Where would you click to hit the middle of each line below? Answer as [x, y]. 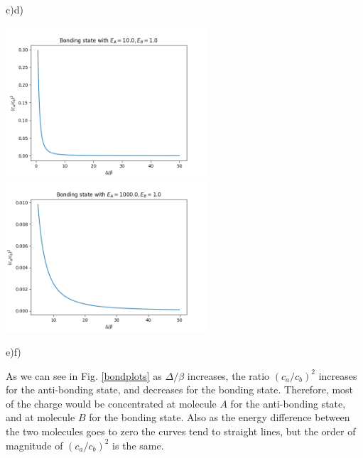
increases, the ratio [228, 375]
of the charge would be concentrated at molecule [111, 403]
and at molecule [40, 417]
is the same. [138, 445]
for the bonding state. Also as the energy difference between [220, 417]
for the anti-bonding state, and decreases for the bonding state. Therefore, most [180, 389]
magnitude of [34, 445]
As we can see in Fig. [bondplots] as [84, 375]
